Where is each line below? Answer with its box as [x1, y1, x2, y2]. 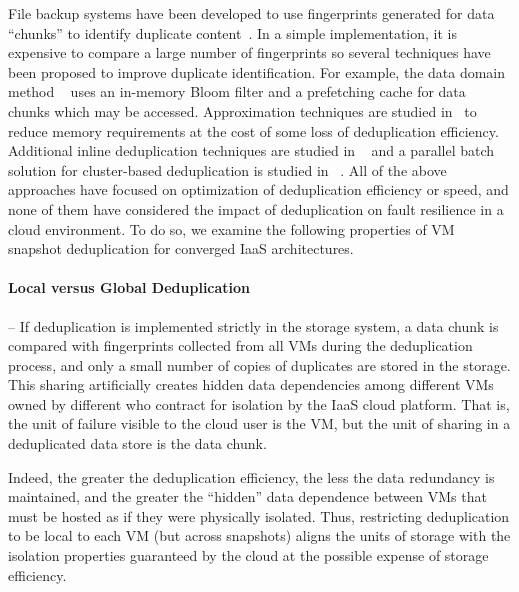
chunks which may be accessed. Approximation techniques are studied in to [8, 100, 477, 121]
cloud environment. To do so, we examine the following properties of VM [8, 218, 455, 239]
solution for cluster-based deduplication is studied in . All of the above [8, 159, 447, 180]
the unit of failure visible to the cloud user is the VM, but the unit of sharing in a [8, 413, 511, 434]
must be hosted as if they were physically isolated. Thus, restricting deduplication [8, 505, 510, 526]
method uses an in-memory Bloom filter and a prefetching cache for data [8, 81, 466, 102]
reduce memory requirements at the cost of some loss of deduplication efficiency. [8, 120, 499, 141]
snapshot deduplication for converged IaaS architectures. [8, 238, 354, 259]
